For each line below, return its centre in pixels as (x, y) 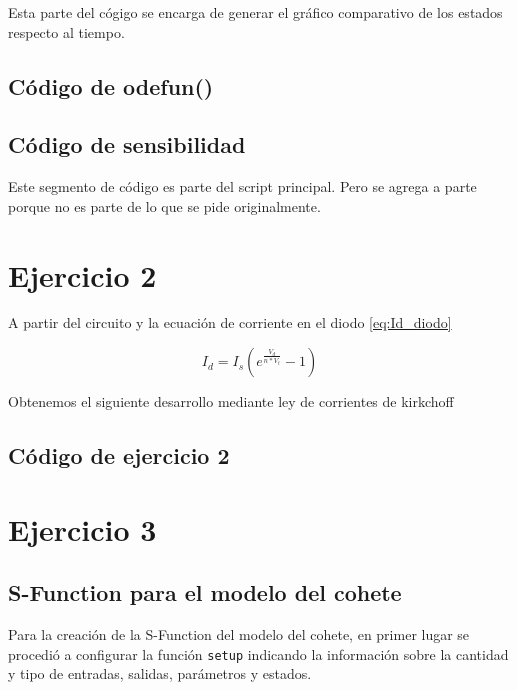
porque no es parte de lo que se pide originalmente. (164, 205)
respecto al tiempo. (66, 31)
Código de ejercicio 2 (119, 455)
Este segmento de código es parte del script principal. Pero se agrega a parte (242, 186)
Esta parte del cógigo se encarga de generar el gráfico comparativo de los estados (255, 12)
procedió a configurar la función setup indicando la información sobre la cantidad (258, 653)
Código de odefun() (111, 85)
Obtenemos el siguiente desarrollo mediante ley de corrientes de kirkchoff (231, 401)
